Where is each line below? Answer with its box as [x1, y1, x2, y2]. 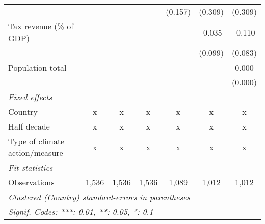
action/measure [8, 147, 63, 158]
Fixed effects [8, 91, 52, 103]
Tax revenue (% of [8, 20, 74, 32]
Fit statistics [8, 162, 53, 173]
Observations [8, 176, 55, 188]
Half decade [8, 120, 50, 132]
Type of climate [8, 135, 65, 147]
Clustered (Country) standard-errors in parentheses [8, 191, 190, 203]
